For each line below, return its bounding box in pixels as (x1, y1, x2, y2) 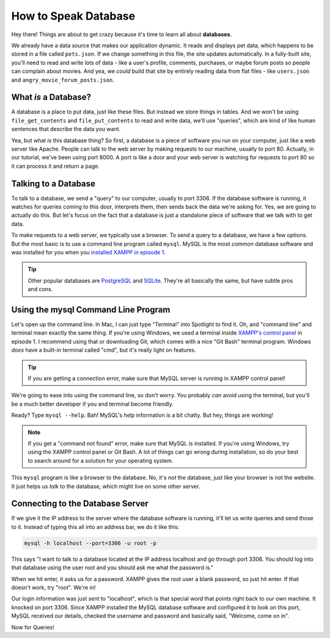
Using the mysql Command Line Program (11, 304, 170, 315)
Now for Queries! (11, 623, 54, 631)
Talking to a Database (11, 178, 96, 189)
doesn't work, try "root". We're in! (11, 583, 96, 591)
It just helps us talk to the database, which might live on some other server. (11, 482, 200, 490)
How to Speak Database (11, 9, 136, 23)
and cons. (28, 286, 53, 293)
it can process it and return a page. (11, 162, 100, 170)
